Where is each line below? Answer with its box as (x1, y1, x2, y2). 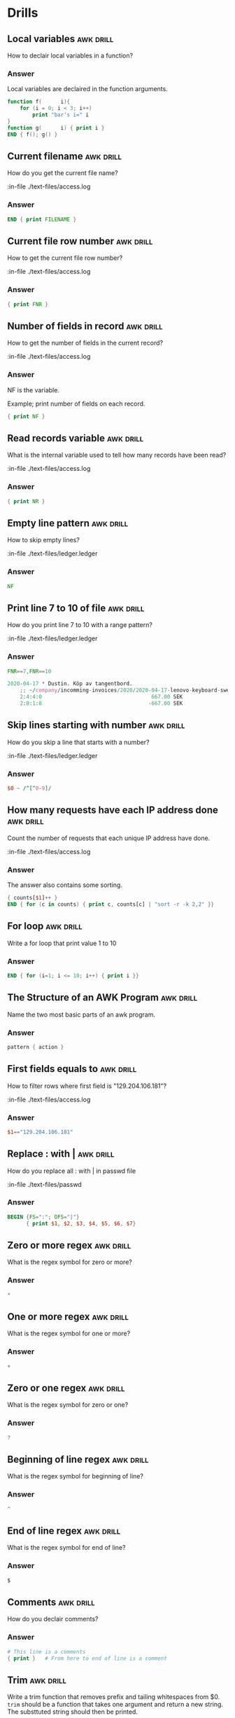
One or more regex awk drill (7, 1310, 129, 1322)
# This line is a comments (7, 1648, 86, 1655)
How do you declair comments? (7, 1615, 99, 1623)
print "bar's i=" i (32, 111, 90, 118)
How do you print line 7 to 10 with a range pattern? (7, 621, 152, 629)
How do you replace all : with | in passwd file (7, 1167, 136, 1175)
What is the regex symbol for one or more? (7, 1329, 131, 1338)
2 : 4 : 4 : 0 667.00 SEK (20, 694, 183, 701)
